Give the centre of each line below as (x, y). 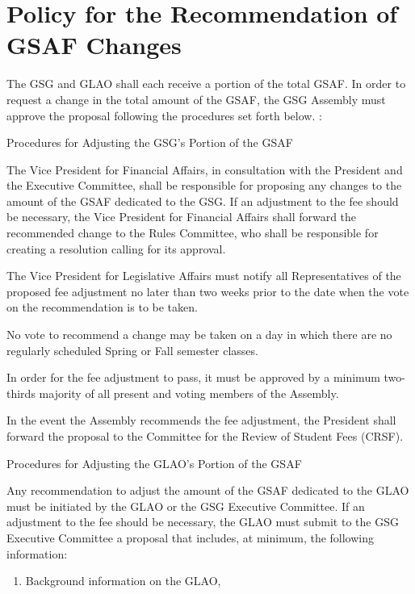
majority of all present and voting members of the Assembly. (189, 393)
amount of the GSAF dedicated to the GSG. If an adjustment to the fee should (203, 201)
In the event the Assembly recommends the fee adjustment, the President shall (201, 420)
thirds (21, 393)
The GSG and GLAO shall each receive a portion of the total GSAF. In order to (206, 84)
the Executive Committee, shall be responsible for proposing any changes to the (204, 185)
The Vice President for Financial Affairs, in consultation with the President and (205, 169)
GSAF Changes (94, 45)
